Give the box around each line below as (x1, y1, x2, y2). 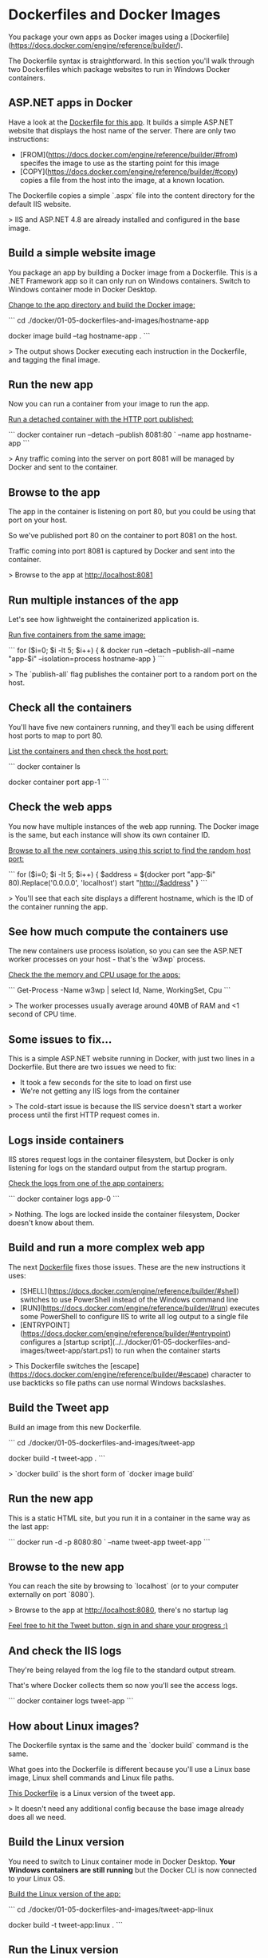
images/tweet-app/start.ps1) (19, 1346, 114, 1355)
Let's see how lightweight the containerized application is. (8, 615, 199, 624)
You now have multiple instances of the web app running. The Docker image (8, 821, 259, 831)
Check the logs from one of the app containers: (8, 1179, 164, 1188)
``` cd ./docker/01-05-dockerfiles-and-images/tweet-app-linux (8, 1904, 214, 1914)
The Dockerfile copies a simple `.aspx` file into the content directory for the (8, 190, 255, 200)
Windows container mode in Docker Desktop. (8, 284, 158, 294)
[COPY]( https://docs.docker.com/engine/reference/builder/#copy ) (19, 166, 238, 176)
